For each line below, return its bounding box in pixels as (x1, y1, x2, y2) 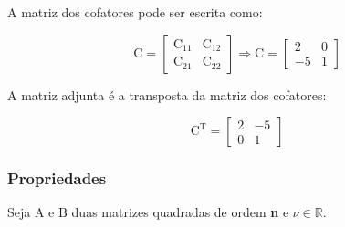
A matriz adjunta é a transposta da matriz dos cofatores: (7, 85, 327, 104)
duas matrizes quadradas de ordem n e (71, 202, 289, 222)
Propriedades (7, 167, 107, 190)
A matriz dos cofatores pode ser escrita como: (7, 3, 263, 21)
